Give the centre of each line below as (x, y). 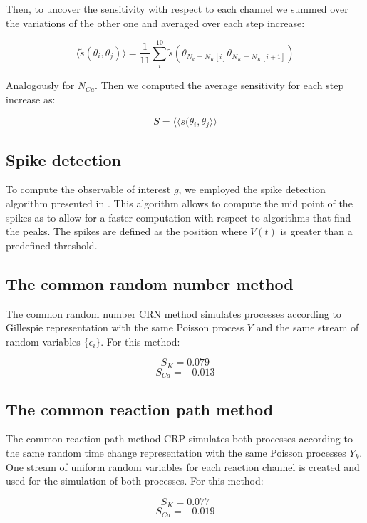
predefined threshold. (52, 245)
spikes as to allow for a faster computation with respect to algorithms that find (179, 217)
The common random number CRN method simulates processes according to (174, 313)
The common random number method (150, 283)
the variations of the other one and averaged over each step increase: (155, 22)
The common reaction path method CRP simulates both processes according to (179, 439)
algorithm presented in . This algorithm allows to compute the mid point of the (179, 203)
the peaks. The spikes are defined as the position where (126, 231)
